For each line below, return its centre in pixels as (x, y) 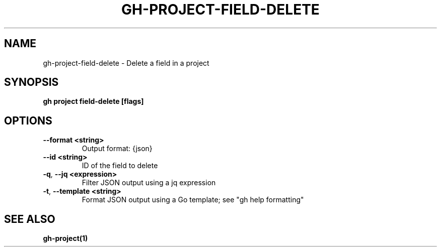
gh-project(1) (65, 238)
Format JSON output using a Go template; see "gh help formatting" (193, 200)
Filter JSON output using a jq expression (149, 183)
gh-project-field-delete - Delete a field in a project (126, 63)
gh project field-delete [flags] (93, 101)
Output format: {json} (117, 149)
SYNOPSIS (31, 82)
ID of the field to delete (120, 166)
